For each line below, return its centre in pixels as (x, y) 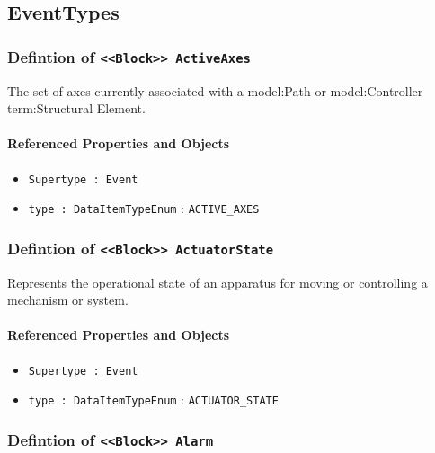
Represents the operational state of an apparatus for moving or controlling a (217, 282)
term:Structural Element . (76, 108)
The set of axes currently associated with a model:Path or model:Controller (215, 90)
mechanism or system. (68, 300)
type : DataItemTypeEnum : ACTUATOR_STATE (153, 400)
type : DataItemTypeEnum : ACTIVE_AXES (144, 208)
